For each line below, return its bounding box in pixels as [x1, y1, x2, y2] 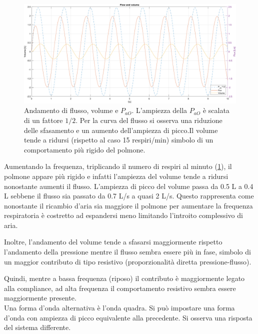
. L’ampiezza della [131, 105, 187, 115]
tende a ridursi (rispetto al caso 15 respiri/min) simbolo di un [24, 134, 213, 145]
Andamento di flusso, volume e [24, 105, 118, 115]
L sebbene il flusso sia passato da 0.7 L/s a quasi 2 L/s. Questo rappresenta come [4, 190, 254, 201]
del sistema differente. [4, 322, 71, 332]
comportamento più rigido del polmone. [24, 144, 145, 154]
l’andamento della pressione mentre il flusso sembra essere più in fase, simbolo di [4, 246, 251, 257]
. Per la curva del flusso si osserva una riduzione [75, 114, 222, 125]
